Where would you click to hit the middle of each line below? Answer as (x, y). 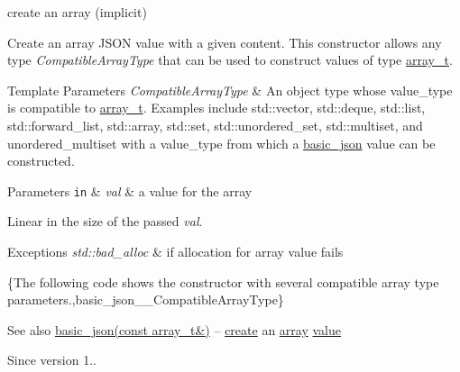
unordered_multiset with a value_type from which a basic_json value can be (221, 143)
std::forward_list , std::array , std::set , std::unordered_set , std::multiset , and (215, 125)
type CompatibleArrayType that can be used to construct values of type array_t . (230, 60)
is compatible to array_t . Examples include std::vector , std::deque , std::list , (216, 108)
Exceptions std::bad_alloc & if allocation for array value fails (175, 251)
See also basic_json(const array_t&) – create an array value (174, 329)
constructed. (41, 161)
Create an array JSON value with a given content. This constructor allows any (225, 42)
